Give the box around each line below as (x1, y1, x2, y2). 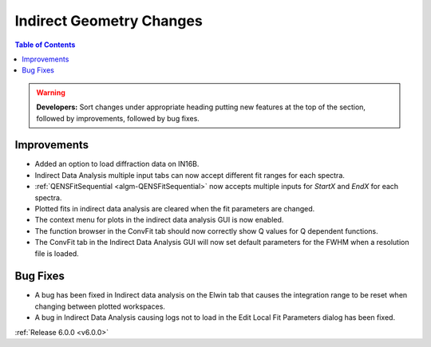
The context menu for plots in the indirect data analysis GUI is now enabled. (34, 215, 284, 225)
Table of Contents (14, 40, 76, 49)
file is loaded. (34, 248, 79, 258)
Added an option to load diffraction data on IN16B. (34, 160, 200, 169)
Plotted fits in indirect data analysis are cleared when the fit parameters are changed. (34, 203, 315, 213)
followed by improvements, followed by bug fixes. (36, 113, 200, 123)
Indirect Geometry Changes (14, 12, 203, 30)
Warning (36, 88, 65, 97)
